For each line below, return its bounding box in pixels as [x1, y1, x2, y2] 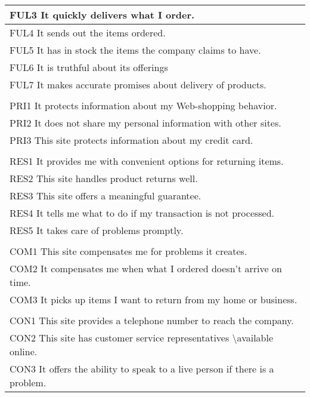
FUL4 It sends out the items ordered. [10, 26, 166, 39]
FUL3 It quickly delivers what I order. [10, 8, 195, 21]
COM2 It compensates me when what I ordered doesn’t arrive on [10, 261, 282, 275]
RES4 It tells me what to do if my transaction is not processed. [10, 206, 275, 220]
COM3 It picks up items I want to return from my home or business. [10, 293, 297, 306]
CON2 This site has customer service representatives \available [10, 331, 274, 344]
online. [10, 344, 38, 358]
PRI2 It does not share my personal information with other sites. [10, 116, 281, 130]
